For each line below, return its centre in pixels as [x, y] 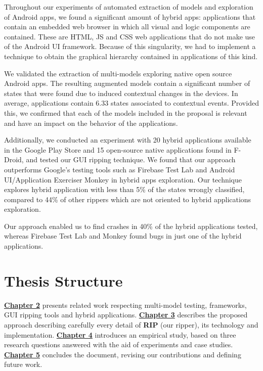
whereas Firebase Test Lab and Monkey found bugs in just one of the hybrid [123, 236]
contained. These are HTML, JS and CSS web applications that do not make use [130, 36]
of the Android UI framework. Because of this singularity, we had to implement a [130, 46]
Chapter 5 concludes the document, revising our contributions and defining [123, 354]
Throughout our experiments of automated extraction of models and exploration [129, 7]
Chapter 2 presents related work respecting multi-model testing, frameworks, [125, 305]
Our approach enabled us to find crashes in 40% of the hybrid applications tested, [131, 226]
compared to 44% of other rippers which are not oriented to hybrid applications [128, 199]
